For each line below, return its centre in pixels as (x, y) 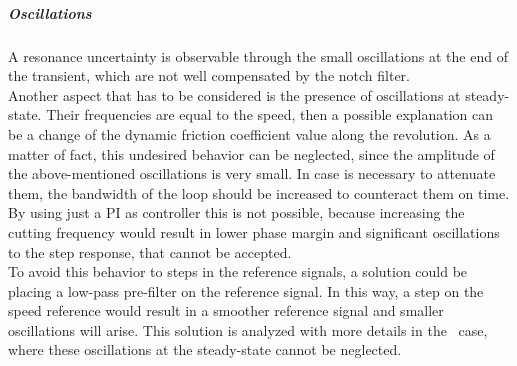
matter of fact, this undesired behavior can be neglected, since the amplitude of (251, 153)
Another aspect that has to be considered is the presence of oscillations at (234, 94)
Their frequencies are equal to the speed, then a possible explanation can (270, 114)
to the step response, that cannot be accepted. (150, 251)
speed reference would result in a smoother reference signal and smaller (226, 310)
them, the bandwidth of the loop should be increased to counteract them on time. (259, 192)
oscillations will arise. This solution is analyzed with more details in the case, (248, 329)
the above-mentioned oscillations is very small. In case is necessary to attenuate (252, 173)
